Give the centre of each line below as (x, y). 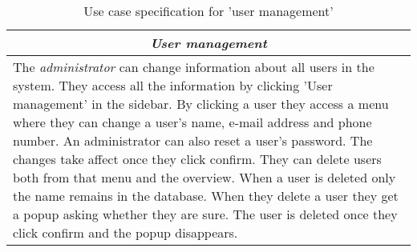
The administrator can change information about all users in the (194, 67)
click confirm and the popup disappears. (126, 232)
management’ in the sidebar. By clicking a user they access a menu (201, 104)
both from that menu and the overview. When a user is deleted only (204, 177)
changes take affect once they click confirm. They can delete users (197, 159)
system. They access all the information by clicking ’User (173, 85)
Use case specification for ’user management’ (208, 11)
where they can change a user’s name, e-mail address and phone (192, 122)
